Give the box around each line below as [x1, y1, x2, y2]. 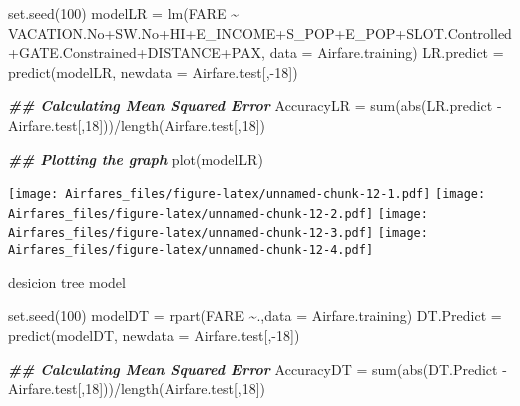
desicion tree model [8, 271, 126, 292]
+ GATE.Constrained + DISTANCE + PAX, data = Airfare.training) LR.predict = [8, 42, 504, 63]
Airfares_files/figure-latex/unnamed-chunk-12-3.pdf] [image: [8, 226, 428, 241]
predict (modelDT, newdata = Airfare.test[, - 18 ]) [8, 324, 300, 345]
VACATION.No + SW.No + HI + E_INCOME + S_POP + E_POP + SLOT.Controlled [8, 22, 512, 43]
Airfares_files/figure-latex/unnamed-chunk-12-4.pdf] [8, 243, 374, 258]
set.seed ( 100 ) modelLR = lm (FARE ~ [8, 3, 240, 23]
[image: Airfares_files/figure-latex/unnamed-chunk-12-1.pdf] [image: [8, 187, 486, 202]
